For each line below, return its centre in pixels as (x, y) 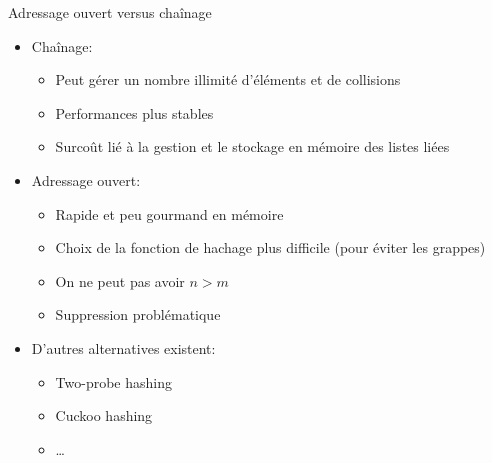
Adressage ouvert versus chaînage (110, 12)
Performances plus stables (134, 112)
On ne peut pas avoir (120, 280)
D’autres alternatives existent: (123, 347)
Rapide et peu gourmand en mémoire (169, 213)
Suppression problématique (138, 314)
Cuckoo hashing (104, 415)
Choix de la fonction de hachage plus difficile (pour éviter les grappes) (270, 247)
